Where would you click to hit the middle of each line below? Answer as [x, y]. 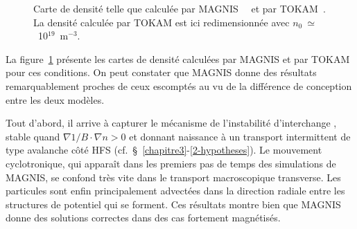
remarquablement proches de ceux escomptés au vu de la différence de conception [179, 85]
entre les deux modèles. [55, 99]
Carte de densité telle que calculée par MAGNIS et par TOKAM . [180, 8]
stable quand [33, 136]
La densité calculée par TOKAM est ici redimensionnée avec [162, 22]
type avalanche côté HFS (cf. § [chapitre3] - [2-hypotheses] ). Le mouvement [164, 150]
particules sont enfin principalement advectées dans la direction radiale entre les [175, 191]
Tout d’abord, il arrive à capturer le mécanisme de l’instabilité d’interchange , [171, 123]
